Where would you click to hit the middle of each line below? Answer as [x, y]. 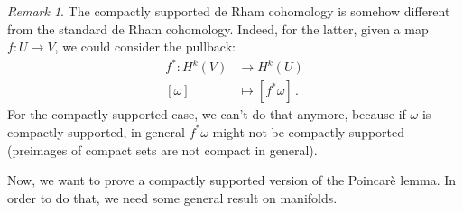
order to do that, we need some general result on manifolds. [172, 197]
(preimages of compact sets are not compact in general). [162, 149]
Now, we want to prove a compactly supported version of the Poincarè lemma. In [232, 180]
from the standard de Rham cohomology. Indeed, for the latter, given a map [218, 28]
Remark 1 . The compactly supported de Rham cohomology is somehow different [229, 11]
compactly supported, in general [96, 131]
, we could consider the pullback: [145, 46]
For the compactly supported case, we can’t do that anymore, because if [207, 114]
